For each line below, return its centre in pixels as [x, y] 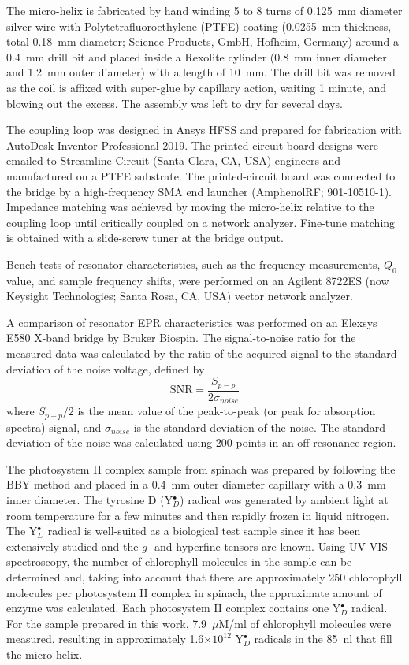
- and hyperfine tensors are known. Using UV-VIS [267, 546]
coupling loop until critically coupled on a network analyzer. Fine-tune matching [201, 222]
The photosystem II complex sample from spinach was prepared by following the [201, 468]
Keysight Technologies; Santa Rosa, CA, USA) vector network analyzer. [180, 296]
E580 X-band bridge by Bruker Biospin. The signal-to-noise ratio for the [181, 338]
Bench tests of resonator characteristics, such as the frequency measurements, [193, 264]
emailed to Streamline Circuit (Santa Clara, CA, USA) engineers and [174, 160]
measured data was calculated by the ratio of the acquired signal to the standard [202, 353]
